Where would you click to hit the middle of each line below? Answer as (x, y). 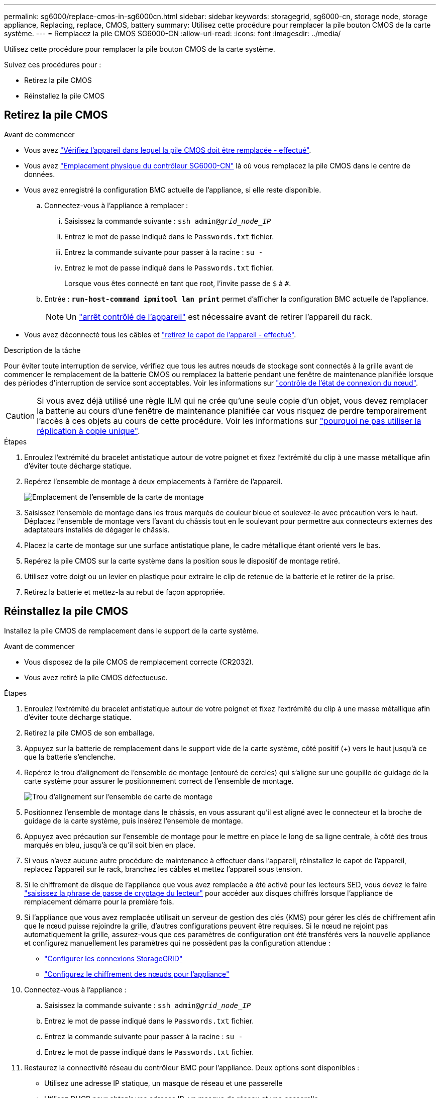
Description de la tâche (42, 350)
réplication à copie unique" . (88, 431)
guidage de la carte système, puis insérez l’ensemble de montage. (134, 820)
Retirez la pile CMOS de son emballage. (89, 733)
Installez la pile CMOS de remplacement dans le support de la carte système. (132, 630)
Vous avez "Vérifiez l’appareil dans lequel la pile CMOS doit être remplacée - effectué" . (168, 150)
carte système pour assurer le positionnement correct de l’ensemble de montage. (159, 781)
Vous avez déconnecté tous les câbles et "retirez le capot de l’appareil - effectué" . (160, 334)
